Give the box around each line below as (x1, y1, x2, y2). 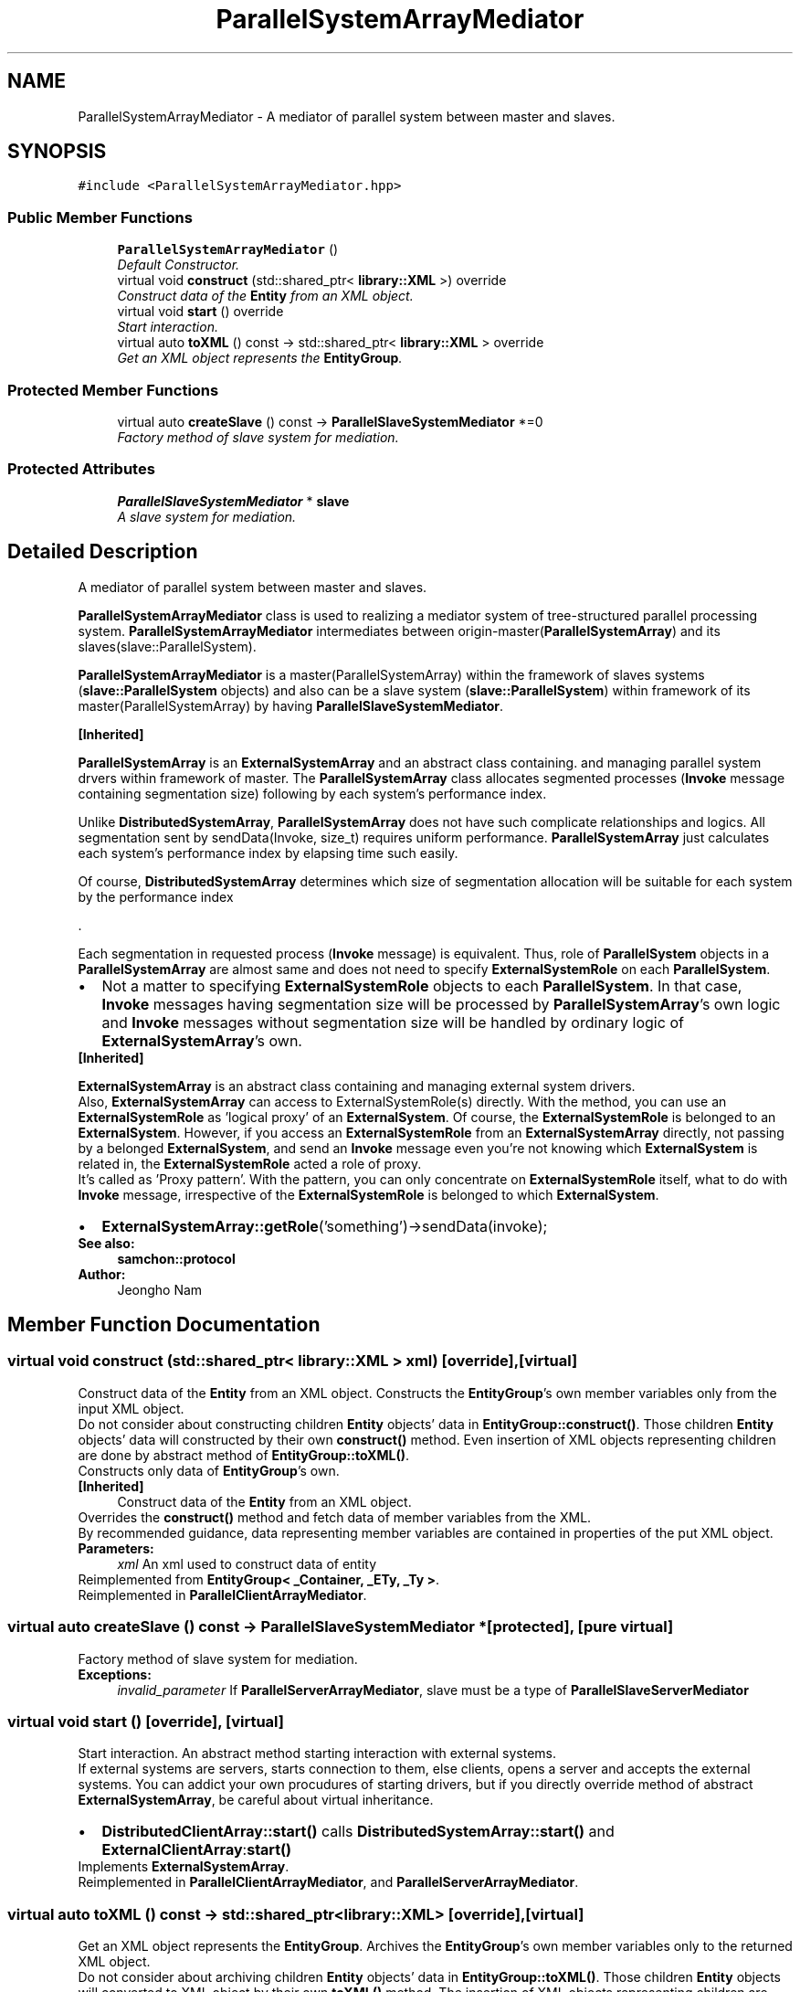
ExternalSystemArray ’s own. (101, 1031, 302, 1050)
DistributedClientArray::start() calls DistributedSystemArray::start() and (101, 1822, 615, 1841)
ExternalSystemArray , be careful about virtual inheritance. (78, 1792, 434, 1808)
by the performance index (78, 888, 234, 905)
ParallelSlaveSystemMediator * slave (117, 493, 350, 509)
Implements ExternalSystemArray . (78, 1859, 289, 1875)
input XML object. (78, 1400, 184, 1416)
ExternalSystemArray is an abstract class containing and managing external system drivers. (78, 1077, 636, 1094)
